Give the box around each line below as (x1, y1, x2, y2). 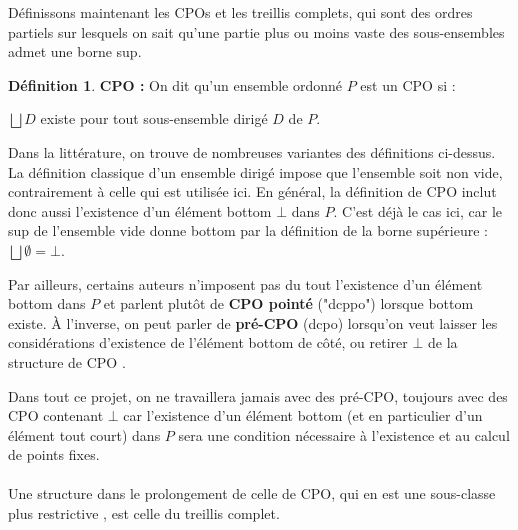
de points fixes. (8, 444, 100, 465)
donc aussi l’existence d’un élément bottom (8, 200, 272, 221)
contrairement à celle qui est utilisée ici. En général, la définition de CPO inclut (8, 181, 497, 202)
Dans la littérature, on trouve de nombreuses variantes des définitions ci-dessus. (8, 141, 496, 162)
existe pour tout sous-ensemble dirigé (40, 108, 268, 129)
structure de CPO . (8, 351, 126, 372)
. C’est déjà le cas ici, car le (333, 200, 503, 221)
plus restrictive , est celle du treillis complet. (8, 503, 280, 524)
